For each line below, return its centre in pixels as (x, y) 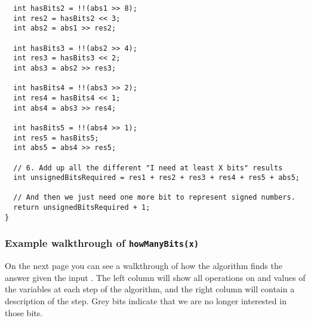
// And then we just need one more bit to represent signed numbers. (154, 198)
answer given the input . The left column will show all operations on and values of (155, 277)
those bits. (24, 312)
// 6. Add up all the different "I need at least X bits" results (148, 168)
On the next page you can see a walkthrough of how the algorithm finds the (144, 266)
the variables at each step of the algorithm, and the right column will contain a (150, 289)
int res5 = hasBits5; (56, 138)
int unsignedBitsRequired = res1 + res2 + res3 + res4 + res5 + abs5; (156, 178)
